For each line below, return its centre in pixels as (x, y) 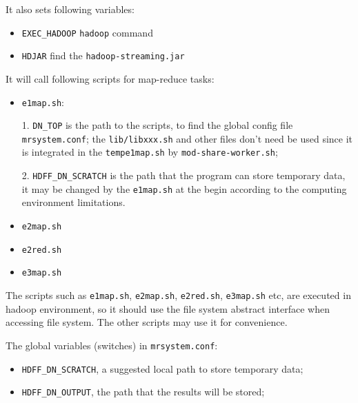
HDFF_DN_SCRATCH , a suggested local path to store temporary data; (162, 368)
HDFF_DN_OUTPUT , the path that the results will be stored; (143, 392)
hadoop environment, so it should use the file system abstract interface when (168, 308)
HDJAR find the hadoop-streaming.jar (103, 55)
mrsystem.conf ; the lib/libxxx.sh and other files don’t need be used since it (187, 138)
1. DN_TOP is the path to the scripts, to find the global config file (157, 125)
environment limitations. (73, 202)
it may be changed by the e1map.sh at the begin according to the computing (184, 188)
